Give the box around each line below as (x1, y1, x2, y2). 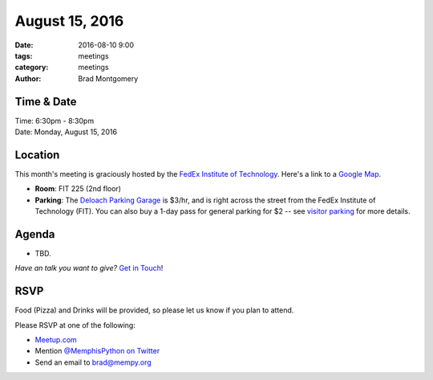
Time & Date (14, 95, 77, 108)
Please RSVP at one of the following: (14, 320, 136, 329)
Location (14, 148, 60, 161)
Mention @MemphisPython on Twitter (34, 346, 160, 356)
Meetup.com (34, 335, 78, 345)
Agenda (14, 227, 55, 241)
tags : (14, 51, 33, 60)
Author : (14, 73, 42, 84)
